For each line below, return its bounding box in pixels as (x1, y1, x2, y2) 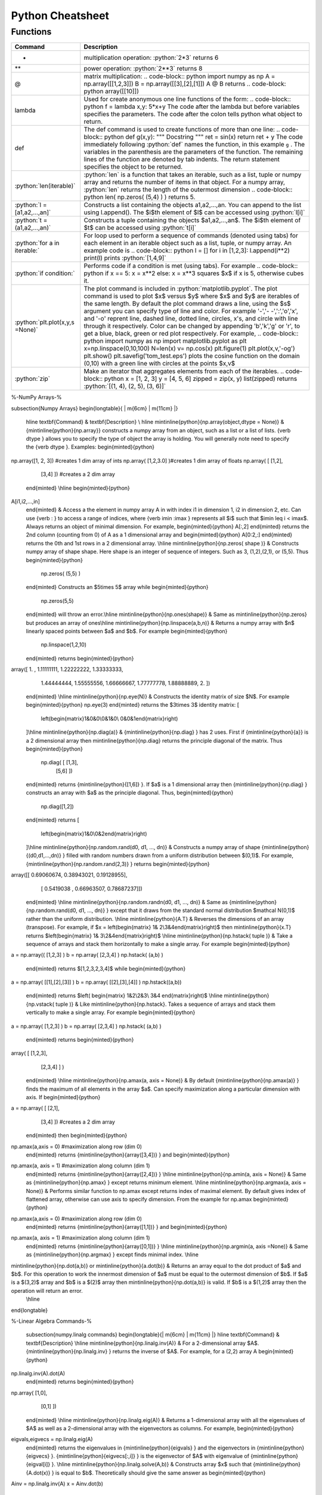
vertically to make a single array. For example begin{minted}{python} (26, 1009, 196, 1016)
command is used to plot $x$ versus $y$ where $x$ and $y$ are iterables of (83, 292, 299, 300)
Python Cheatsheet (11, 9, 110, 22)
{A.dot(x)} (26, 1469, 51, 1476)
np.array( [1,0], (11, 1389, 48, 1396)
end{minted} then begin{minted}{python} (26, 1132, 128, 1139)
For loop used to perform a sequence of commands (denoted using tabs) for (83, 231, 298, 240)
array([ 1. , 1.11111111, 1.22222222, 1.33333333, (11, 666, 123, 673)
